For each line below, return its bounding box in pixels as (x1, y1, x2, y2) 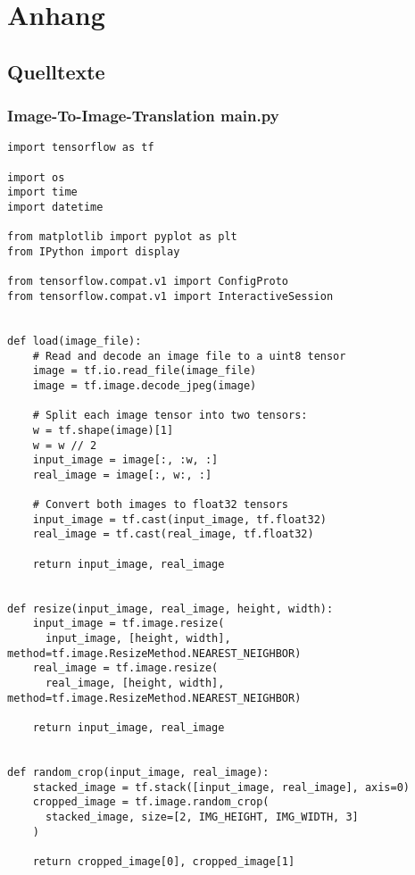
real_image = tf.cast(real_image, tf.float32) (32, 528, 314, 541)
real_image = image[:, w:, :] (32, 468, 212, 481)
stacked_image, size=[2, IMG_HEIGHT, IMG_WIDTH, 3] (45, 810, 359, 823)
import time (7, 186, 78, 199)
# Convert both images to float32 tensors (32, 498, 288, 512)
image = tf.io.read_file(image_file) (32, 364, 257, 378)
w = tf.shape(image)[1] (32, 423, 174, 437)
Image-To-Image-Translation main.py (7, 104, 279, 127)
